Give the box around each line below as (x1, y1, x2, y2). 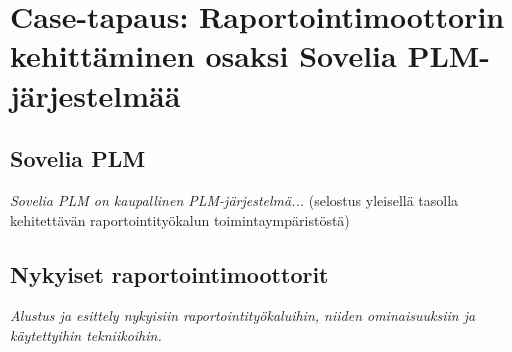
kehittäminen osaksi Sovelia (10, 35, 397, 76)
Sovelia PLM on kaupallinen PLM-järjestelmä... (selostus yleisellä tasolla (10, 189, 459, 210)
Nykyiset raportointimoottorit (10, 258, 329, 289)
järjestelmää (10, 74, 181, 115)
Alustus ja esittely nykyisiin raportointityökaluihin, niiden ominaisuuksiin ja (10, 305, 476, 326)
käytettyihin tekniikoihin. (10, 324, 162, 345)
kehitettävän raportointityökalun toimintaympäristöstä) (10, 209, 350, 230)
